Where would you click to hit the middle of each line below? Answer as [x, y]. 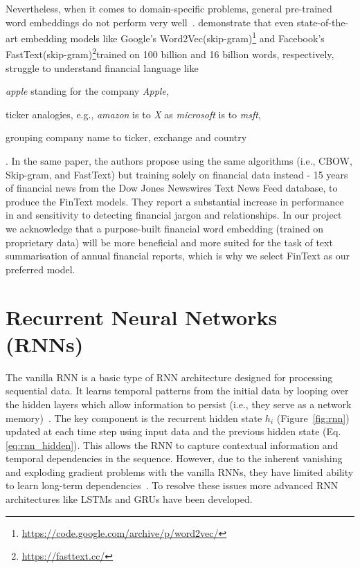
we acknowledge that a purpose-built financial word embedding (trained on [165, 229]
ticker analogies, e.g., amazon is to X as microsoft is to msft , [133, 114]
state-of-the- [323, 22]
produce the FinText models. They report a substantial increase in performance [175, 201]
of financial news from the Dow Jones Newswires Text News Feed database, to [172, 188]
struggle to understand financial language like [102, 67]
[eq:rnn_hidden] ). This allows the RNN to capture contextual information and [172, 445]
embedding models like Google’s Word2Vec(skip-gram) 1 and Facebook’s [173, 37]
